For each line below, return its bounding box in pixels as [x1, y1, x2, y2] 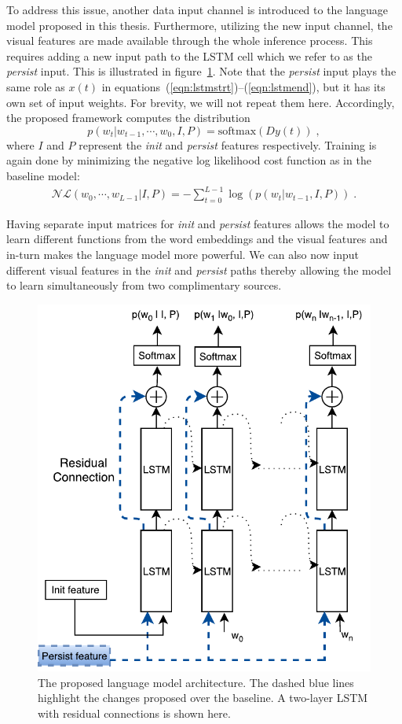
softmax [217, 125, 257, 137]
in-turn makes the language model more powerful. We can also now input [6, 246, 360, 263]
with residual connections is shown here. [38, 704, 231, 721]
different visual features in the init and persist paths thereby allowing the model [6, 261, 392, 278]
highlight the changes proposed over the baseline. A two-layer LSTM [38, 689, 368, 706]
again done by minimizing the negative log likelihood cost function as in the [6, 152, 371, 168]
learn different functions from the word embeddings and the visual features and [6, 231, 388, 247]
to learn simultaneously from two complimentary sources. [6, 277, 282, 294]
